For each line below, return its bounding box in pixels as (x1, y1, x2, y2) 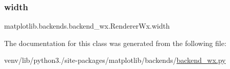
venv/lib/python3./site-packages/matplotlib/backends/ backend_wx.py (4, 55, 226, 65)
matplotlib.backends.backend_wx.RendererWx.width (4, 20, 170, 31)
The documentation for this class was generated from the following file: (4, 37, 226, 48)
